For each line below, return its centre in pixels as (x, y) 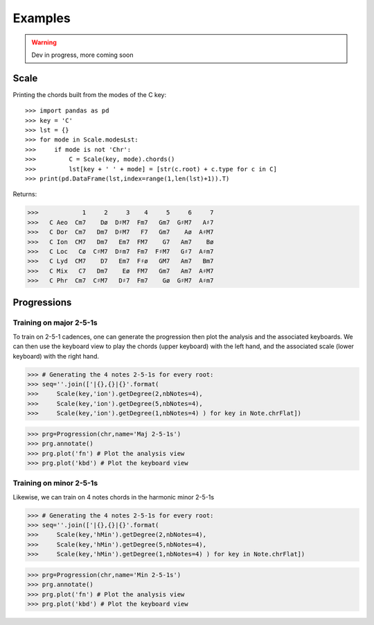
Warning (44, 42)
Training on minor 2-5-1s (55, 483)
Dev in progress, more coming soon (83, 55)
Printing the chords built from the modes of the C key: (89, 94)
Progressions (42, 303)
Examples (42, 18)
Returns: (25, 194)
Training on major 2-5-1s (55, 323)
